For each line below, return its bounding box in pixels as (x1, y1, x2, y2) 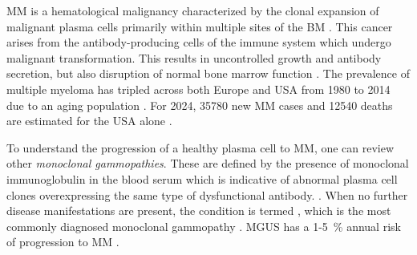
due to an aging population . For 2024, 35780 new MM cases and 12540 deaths (6, 96, 393, 113)
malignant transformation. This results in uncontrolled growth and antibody (6, 49, 382, 66)
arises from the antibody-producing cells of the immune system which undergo (6, 34, 391, 51)
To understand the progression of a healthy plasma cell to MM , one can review (6, 139, 395, 156)
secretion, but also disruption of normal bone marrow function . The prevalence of (6, 65, 410, 82)
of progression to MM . (6, 233, 119, 250)
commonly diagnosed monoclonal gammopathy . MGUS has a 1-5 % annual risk (6, 217, 401, 234)
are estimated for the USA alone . (6, 112, 172, 129)
